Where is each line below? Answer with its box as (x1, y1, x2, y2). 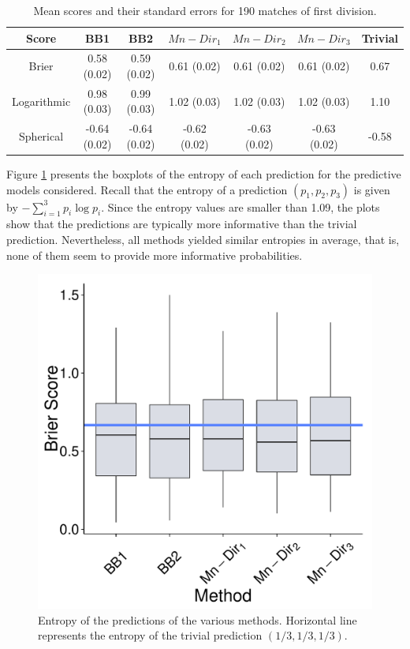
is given (353, 181, 390, 197)
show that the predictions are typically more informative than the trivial (6, 216, 357, 232)
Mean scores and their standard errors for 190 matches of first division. (33, 2, 377, 18)
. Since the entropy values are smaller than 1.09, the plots (101, 198, 380, 215)
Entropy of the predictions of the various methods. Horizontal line (38, 611, 357, 628)
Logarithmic (12, 92, 71, 109)
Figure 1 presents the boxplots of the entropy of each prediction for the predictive (6, 166, 401, 182)
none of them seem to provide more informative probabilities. (6, 246, 303, 263)
